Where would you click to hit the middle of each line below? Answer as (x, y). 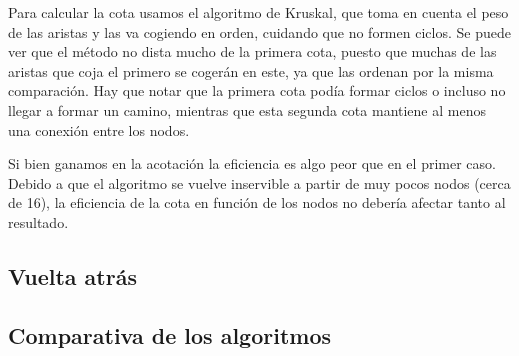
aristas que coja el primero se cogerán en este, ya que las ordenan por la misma (251, 70)
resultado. (38, 221)
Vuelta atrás (72, 275)
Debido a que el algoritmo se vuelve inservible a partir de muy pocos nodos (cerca (259, 182)
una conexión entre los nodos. (99, 129)
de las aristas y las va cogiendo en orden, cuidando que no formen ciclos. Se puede (259, 31)
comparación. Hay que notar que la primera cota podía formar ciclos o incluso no (257, 90)
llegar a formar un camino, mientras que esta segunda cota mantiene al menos (247, 109)
